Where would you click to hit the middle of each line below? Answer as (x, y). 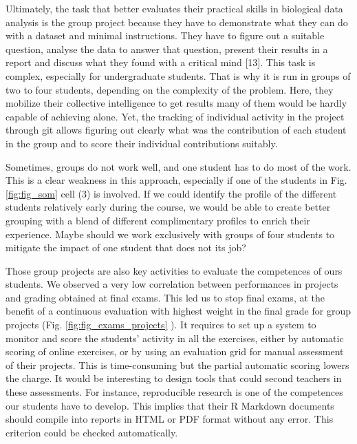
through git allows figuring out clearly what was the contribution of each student (176, 130)
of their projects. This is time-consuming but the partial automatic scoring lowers (177, 364)
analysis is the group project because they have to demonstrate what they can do (177, 22)
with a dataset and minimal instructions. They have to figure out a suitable (165, 35)
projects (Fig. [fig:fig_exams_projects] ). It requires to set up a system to (161, 325)
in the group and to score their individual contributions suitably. (142, 143)
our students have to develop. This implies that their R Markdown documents (170, 405)
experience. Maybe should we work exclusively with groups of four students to (170, 234)
